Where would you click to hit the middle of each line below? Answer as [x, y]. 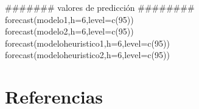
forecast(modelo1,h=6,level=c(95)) [69, 19]
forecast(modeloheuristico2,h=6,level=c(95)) [87, 55]
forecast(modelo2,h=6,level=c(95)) [69, 31]
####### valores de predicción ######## [100, 7]
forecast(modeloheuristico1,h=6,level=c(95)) [87, 43]
